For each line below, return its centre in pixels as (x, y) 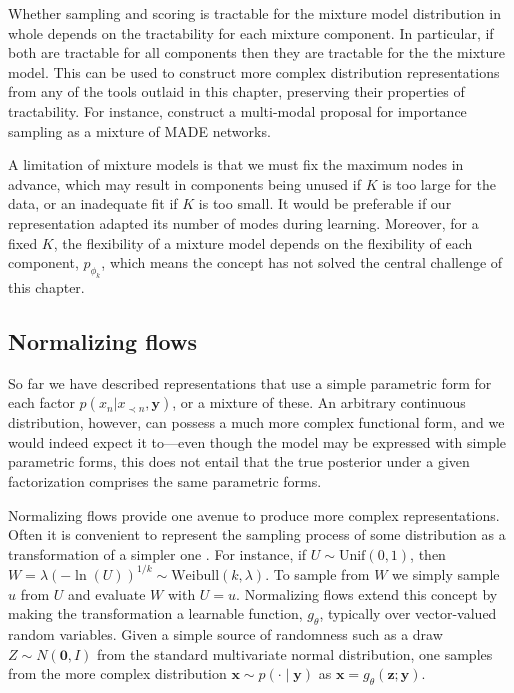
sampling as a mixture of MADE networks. (139, 130)
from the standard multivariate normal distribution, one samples (294, 653)
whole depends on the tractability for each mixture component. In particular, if (251, 32)
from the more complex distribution (117, 673)
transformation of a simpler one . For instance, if (157, 553)
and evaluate (107, 593)
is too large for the (439, 183)
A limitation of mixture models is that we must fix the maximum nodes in (236, 164)
